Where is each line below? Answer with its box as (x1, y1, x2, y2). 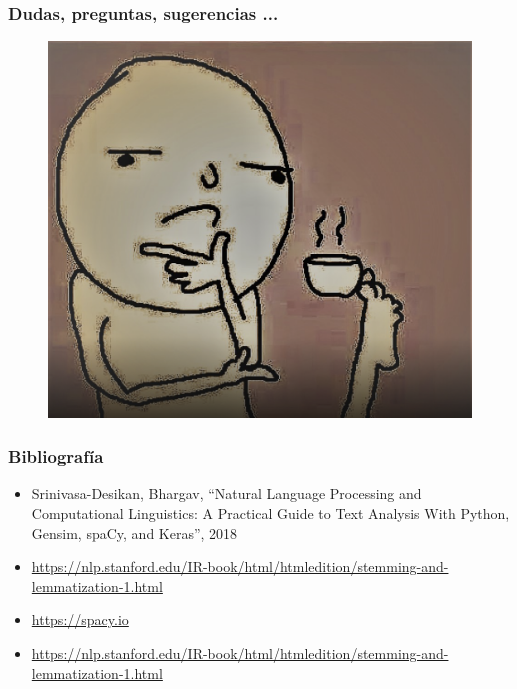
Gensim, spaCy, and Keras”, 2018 (31, 522, 238, 543)
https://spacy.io (31, 609, 129, 630)
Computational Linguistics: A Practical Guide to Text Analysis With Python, (31, 503, 510, 523)
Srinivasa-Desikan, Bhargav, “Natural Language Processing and (31, 483, 422, 504)
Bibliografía (8, 444, 104, 469)
